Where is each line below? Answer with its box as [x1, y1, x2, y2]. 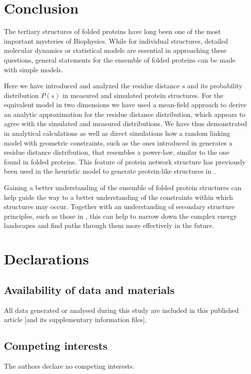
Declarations [4, 249, 89, 269]
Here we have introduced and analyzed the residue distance [4, 81, 180, 91]
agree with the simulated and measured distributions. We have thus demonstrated [4, 118, 247, 129]
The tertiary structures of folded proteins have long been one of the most [4, 26, 221, 36]
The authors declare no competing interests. [4, 360, 135, 371]
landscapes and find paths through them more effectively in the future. [4, 220, 214, 230]
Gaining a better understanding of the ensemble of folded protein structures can [4, 182, 242, 193]
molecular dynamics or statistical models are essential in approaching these [4, 45, 227, 55]
